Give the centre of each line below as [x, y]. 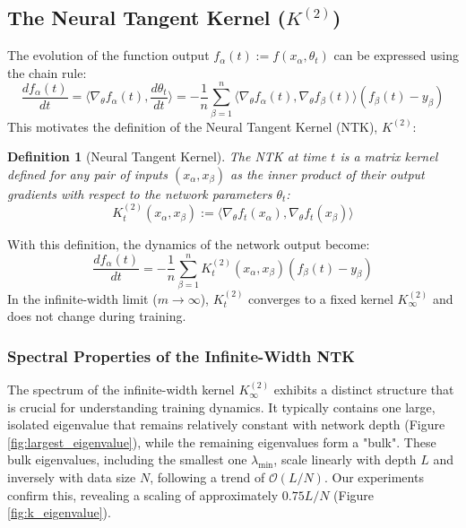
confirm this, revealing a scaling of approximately [143, 494]
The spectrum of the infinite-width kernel [121, 390]
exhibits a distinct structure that [364, 390]
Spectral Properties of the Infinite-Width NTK [181, 355]
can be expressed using [396, 55]
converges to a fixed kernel [321, 298]
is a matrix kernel [389, 156]
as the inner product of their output [328, 173]
